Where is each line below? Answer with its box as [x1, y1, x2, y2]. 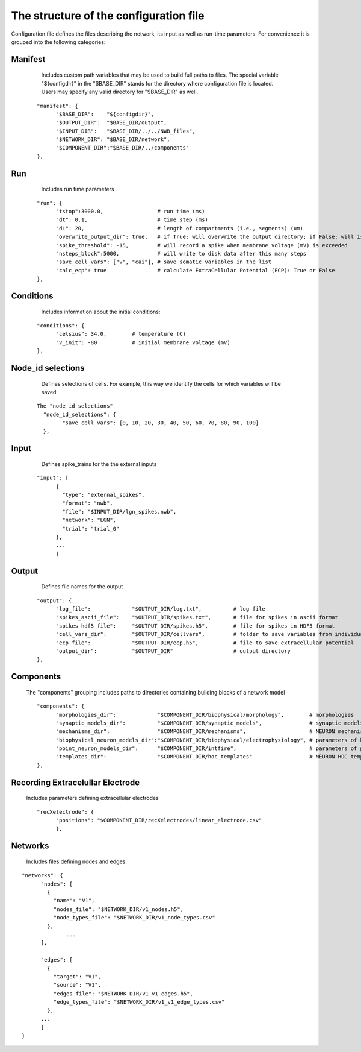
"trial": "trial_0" [62, 525, 120, 532]
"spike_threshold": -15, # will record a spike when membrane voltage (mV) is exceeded [55, 242, 348, 248]
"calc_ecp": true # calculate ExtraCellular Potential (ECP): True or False [55, 267, 335, 274]
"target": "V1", [53, 973, 102, 980]
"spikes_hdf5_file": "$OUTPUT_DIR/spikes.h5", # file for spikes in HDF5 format [55, 622, 335, 629]
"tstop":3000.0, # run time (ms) [55, 208, 205, 215]
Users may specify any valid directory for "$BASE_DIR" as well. [41, 88, 199, 96]
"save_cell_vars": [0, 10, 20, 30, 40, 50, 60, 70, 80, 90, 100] [62, 420, 259, 426]
